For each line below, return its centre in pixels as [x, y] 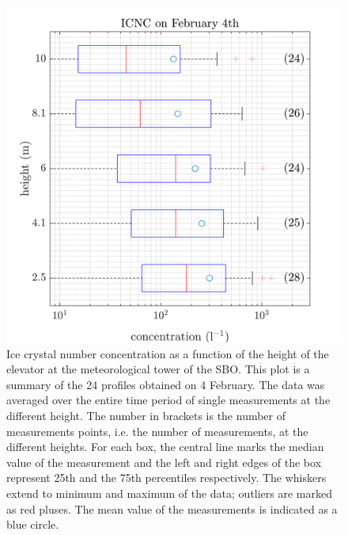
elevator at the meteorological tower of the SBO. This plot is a [158, 369]
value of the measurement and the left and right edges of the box [164, 462]
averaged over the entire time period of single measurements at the [168, 400]
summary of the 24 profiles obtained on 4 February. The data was [166, 384]
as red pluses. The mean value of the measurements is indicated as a [172, 508]
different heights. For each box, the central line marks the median [165, 447]
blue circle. [33, 524]
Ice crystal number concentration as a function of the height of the [168, 353]
